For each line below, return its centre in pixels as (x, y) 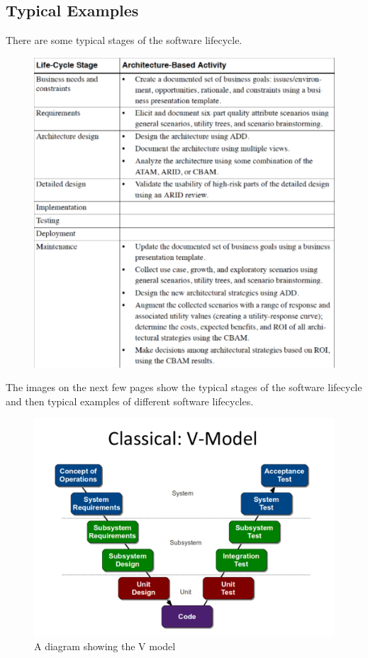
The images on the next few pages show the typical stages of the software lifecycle (184, 387)
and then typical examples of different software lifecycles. (130, 401)
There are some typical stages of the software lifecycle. (124, 40)
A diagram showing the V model (105, 646)
